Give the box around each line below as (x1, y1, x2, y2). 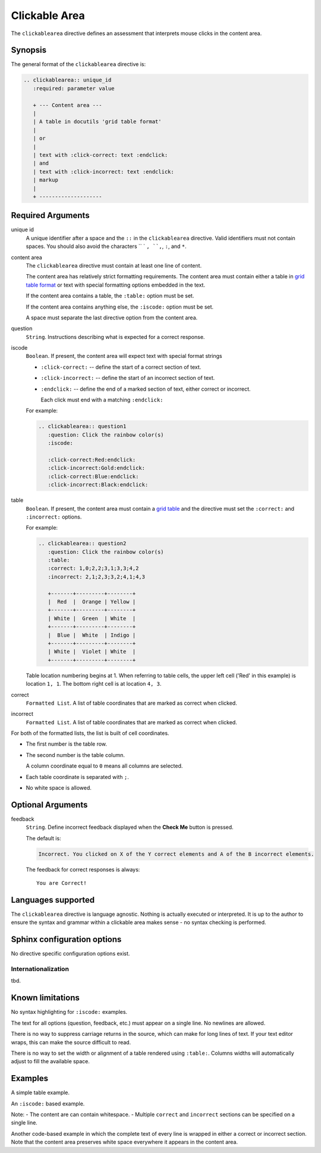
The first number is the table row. (26, 740, 107, 747)
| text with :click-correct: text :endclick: (33, 152, 168, 158)
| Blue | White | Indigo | (48, 632, 136, 639)
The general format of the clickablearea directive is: (11, 61, 146, 68)
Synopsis (11, 45, 47, 55)
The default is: (26, 834, 62, 841)
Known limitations (11, 993, 80, 1003)
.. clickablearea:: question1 (38, 423, 127, 430)
